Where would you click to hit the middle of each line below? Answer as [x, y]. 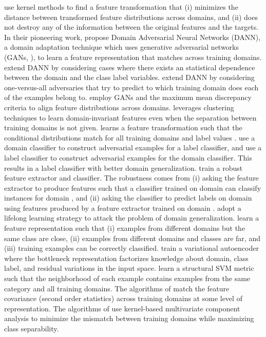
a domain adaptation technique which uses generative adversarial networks [122, 47]
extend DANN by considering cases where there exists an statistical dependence [130, 67]
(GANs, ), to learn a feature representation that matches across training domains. [133, 57]
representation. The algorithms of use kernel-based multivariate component [122, 308]
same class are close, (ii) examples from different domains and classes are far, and [132, 238]
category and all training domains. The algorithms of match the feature [117, 288]
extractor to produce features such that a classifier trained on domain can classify [133, 187]
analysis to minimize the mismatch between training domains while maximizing [129, 318]
